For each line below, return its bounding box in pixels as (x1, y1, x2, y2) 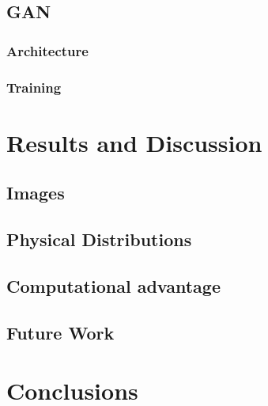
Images (6, 180, 65, 205)
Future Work (6, 320, 115, 344)
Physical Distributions (6, 227, 192, 252)
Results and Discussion (6, 126, 262, 158)
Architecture (6, 40, 89, 60)
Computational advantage (6, 273, 221, 298)
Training (6, 77, 62, 97)
